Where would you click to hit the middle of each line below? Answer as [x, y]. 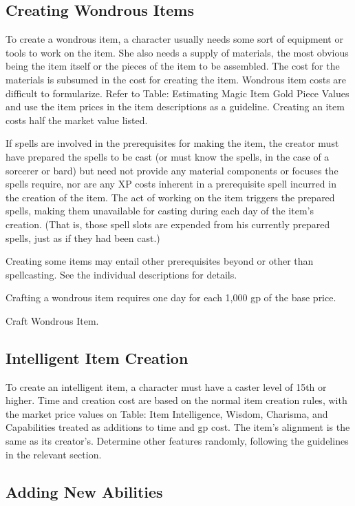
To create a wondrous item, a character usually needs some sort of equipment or [174, 39]
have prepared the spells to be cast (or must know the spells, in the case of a [168, 156]
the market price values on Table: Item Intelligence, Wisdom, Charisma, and [167, 413]
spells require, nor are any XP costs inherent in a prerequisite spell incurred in [171, 184]
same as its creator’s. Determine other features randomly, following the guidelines [177, 441]
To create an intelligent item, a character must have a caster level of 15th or [166, 386]
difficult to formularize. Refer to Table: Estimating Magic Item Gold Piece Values [177, 93]
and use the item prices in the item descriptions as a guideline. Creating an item [175, 107]
